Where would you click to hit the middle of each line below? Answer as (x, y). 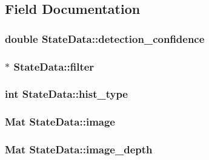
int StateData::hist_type (66, 94)
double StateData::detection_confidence (105, 38)
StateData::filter (54, 66)
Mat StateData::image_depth (79, 149)
